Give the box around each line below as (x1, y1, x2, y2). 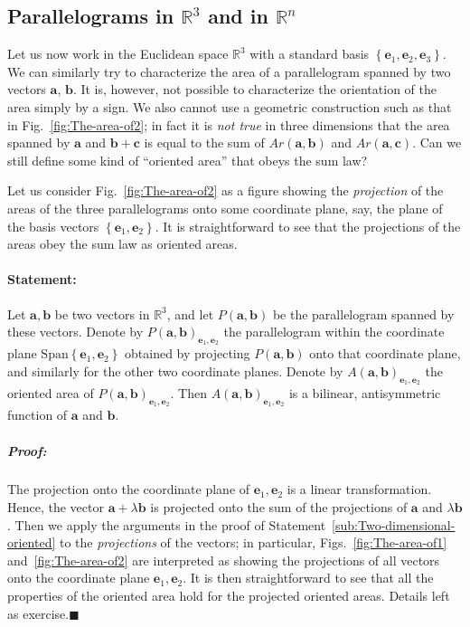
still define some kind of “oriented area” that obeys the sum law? (7, 150, 368, 169)
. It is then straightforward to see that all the (183, 568, 434, 587)
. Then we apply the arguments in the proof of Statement (7, 515, 326, 534)
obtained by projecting (125, 344, 250, 363)
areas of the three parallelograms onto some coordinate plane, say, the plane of (7, 198, 443, 217)
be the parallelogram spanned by (272, 304, 455, 323)
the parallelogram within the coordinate (223, 322, 445, 341)
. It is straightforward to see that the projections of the (155, 216, 461, 235)
